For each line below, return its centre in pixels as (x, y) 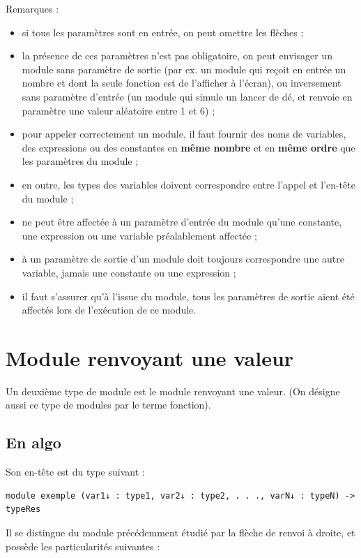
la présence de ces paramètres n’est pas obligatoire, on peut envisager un (177, 56)
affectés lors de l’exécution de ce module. (109, 310)
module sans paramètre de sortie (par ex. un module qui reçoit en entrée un (184, 69)
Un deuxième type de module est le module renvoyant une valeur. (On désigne (173, 391)
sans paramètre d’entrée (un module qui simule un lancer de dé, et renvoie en (187, 96)
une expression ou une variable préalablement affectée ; (139, 235)
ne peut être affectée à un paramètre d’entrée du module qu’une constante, (182, 222)
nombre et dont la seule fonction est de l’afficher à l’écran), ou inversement (182, 83)
